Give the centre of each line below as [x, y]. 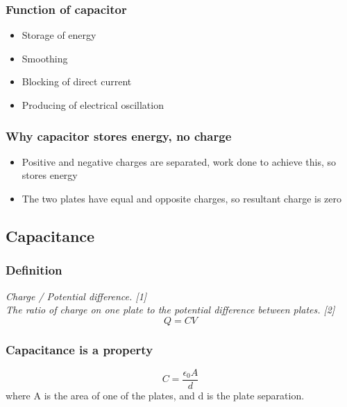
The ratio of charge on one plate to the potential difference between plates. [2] [170, 310]
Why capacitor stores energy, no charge [119, 136]
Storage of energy [59, 35]
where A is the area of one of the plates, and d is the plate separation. [155, 396]
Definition [34, 270]
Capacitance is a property [79, 349]
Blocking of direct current [77, 81]
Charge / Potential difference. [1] [76, 296]
